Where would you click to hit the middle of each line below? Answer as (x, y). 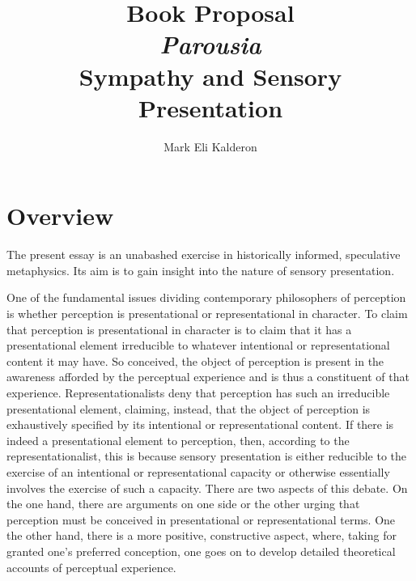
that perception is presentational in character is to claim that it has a (179, 329)
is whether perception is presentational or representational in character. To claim (207, 313)
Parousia (210, 45)
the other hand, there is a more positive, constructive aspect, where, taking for (202, 535)
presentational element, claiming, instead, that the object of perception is (189, 408)
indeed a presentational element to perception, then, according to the (178, 440)
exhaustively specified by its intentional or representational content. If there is (200, 424)
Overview (60, 216)
